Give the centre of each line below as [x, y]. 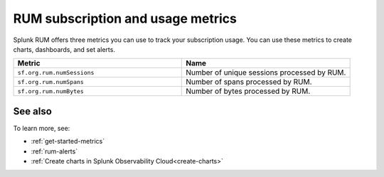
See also [33, 111]
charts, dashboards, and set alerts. [64, 49]
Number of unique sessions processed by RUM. [266, 73]
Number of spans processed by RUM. [249, 82]
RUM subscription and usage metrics [125, 18]
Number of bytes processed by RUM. [248, 91]
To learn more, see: [42, 128]
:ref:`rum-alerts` [54, 151]
